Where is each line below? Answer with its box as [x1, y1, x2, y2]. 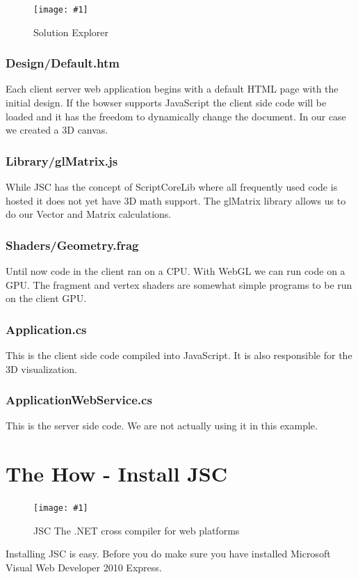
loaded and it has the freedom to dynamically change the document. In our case [6, 109, 346, 123]
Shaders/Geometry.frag [6, 236, 139, 253]
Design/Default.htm [6, 54, 120, 72]
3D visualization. [6, 361, 77, 376]
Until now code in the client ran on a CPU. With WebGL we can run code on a [6, 264, 345, 278]
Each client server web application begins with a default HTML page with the [6, 81, 339, 96]
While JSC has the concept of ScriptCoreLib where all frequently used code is [6, 180, 338, 194]
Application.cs [6, 320, 87, 338]
